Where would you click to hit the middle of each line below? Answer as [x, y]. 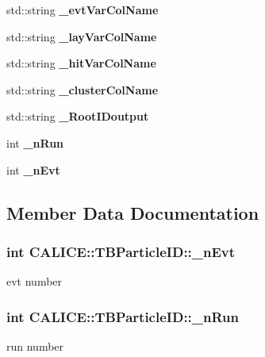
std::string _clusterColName [83, 89]
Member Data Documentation [133, 212]
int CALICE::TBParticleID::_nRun [123, 316]
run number [35, 345]
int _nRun [35, 142]
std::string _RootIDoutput [78, 116]
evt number [35, 281]
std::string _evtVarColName [83, 10]
